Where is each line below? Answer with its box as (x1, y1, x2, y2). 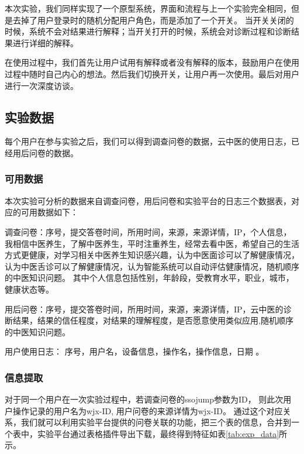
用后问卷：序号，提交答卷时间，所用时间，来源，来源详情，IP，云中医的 (5, 302, 284, 315)
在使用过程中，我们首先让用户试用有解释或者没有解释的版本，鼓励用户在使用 (5, 56, 299, 68)
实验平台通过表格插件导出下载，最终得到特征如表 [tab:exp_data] (37, 427, 279, 439)
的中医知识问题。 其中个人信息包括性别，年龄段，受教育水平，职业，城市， (5, 271, 294, 284)
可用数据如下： (20, 206, 78, 218)
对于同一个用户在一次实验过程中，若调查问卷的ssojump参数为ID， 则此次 (5, 393, 284, 405)
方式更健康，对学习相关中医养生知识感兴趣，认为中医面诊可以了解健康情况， (5, 249, 299, 261)
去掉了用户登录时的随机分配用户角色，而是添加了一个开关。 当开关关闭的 (12, 13, 294, 26)
